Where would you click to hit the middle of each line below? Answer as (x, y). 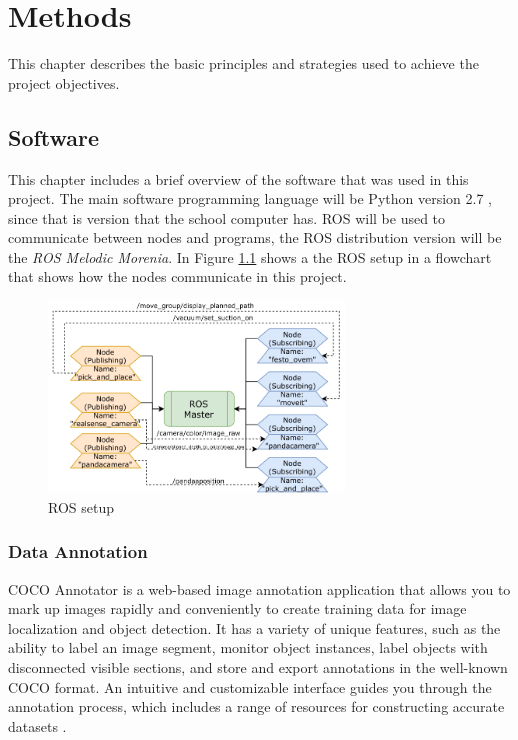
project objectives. (64, 82)
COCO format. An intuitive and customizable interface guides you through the (250, 686)
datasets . (37, 725)
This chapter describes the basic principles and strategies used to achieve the (243, 63)
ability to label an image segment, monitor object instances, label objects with (248, 647)
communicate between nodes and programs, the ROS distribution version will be (255, 237)
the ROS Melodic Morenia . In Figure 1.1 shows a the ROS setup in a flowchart (250, 256)
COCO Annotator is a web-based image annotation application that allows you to (259, 588)
